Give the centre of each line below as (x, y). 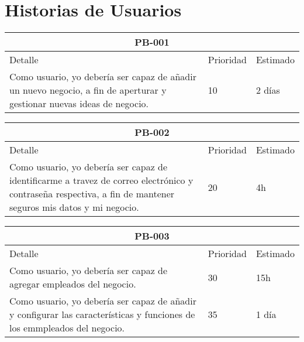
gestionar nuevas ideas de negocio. (79, 104)
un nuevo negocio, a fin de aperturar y (88, 90)
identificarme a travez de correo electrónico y (101, 180)
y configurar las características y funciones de (102, 314)
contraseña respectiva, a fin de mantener (92, 194)
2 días (268, 90)
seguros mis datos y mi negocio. (74, 207)
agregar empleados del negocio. (73, 284)
